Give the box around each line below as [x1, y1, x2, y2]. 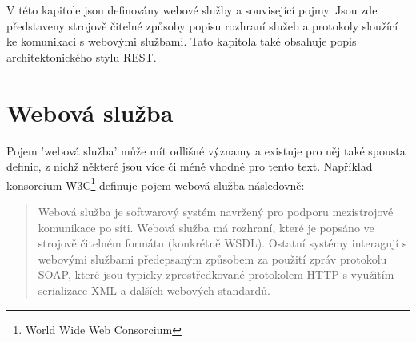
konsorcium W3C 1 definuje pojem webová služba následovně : [6, 174, 305, 193]
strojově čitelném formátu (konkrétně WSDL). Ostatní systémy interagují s [38, 235, 407, 251]
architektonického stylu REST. [6, 48, 157, 65]
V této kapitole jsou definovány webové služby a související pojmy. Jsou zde [6, 2, 378, 18]
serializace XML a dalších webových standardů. [38, 281, 271, 298]
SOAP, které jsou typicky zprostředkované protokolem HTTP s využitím [38, 266, 394, 283]
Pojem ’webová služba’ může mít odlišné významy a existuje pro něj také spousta [6, 142, 406, 159]
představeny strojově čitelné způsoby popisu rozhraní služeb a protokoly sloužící [6, 17, 398, 34]
